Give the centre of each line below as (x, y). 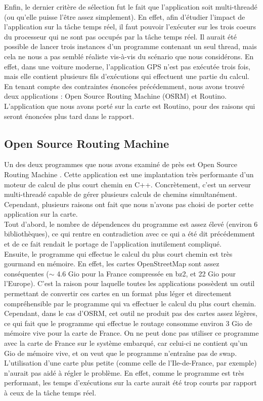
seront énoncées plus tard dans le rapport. (69, 116)
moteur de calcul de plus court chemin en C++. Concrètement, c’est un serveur (128, 184)
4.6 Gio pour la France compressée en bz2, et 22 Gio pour (146, 273)
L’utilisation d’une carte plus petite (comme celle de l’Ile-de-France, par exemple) (130, 363)
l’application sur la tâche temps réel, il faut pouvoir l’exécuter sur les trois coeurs (130, 27)
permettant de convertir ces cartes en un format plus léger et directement (118, 293)
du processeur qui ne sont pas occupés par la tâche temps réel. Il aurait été (120, 36)
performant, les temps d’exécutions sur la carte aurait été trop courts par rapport (130, 383)
